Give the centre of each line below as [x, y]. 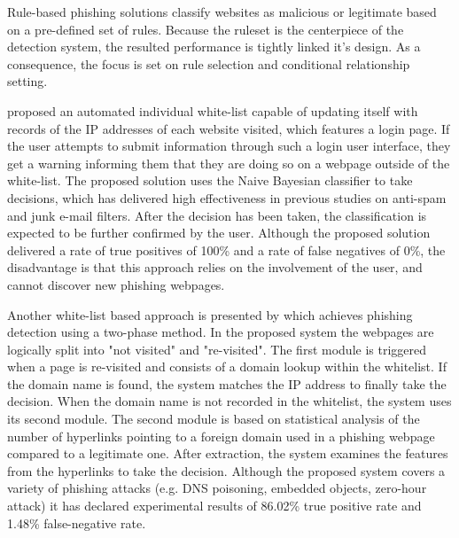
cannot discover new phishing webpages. [116, 284]
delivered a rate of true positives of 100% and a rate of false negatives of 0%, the [226, 250]
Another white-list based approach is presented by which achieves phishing [210, 314]
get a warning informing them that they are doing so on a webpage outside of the [229, 163]
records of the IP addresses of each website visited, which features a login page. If [229, 128]
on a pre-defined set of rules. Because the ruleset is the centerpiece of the [206, 29]
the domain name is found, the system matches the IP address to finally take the [227, 383]
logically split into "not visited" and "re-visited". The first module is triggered [217, 349]
